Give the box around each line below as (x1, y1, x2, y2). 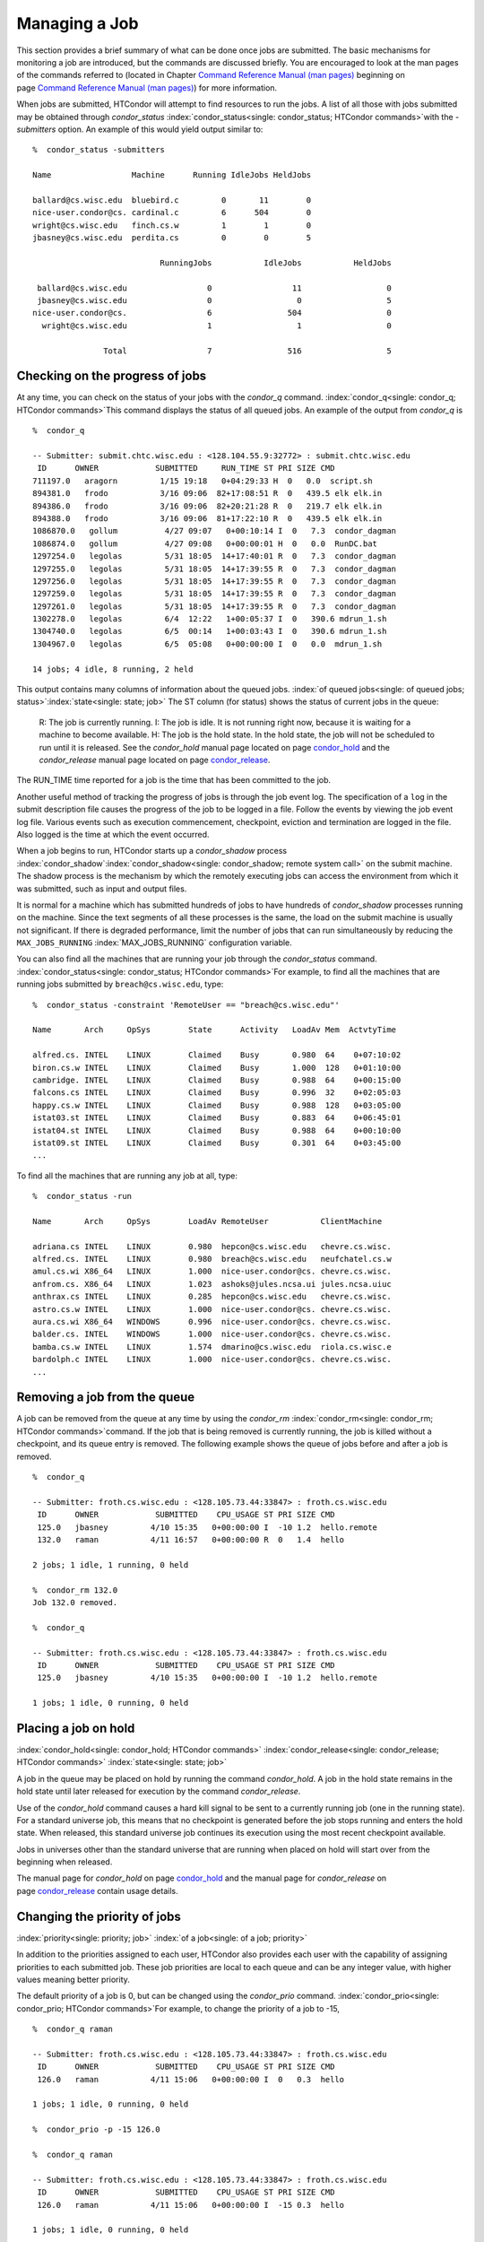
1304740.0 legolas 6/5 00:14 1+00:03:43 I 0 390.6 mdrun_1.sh (32, 626, 387, 637)
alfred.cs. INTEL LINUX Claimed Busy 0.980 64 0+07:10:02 (32, 1050, 402, 1060)
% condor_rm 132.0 (32, 1585, 118, 1595)
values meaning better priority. (16, 1974, 130, 1985)
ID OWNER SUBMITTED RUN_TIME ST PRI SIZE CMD (37, 463, 335, 474)
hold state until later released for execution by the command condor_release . (16, 1786, 301, 1797)
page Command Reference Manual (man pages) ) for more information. (16, 82, 278, 93)
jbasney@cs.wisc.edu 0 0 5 (37, 295, 392, 305)
